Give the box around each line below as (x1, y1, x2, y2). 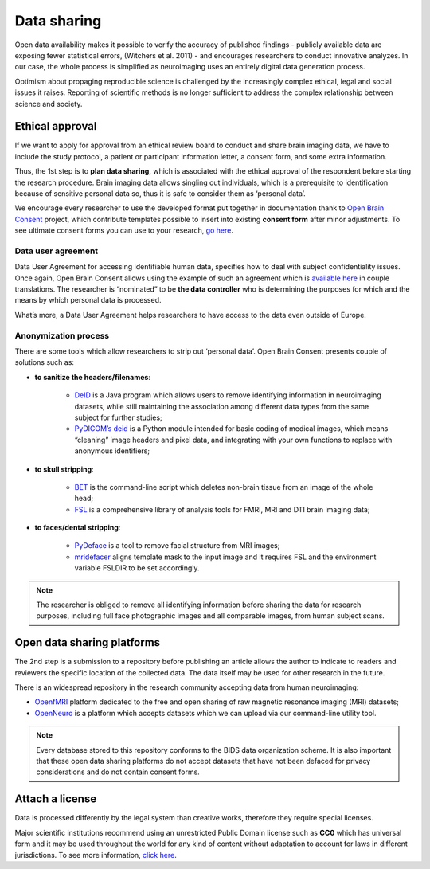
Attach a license (14, 793, 97, 806)
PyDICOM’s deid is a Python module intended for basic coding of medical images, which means (74, 424, 389, 433)
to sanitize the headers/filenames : (34, 372, 151, 382)
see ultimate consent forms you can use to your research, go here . (14, 225, 234, 235)
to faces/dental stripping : (34, 523, 121, 533)
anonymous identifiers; (74, 446, 150, 456)
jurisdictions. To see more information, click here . (14, 850, 177, 859)
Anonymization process (14, 330, 110, 341)
